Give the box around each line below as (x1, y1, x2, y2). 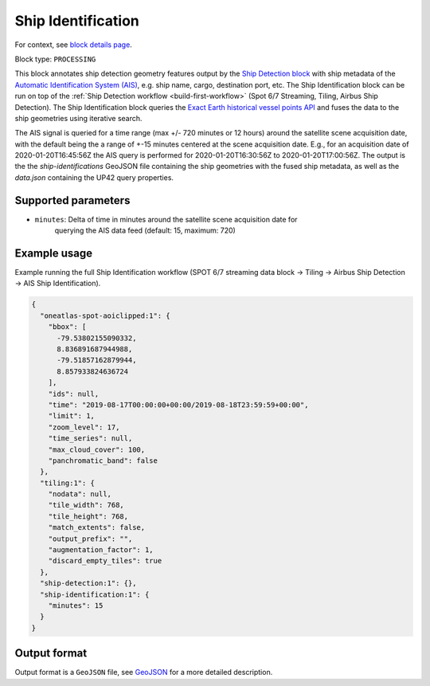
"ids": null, (48, 389, 100, 398)
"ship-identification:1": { (40, 590, 150, 599)
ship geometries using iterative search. (14, 113, 143, 123)
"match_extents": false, (48, 523, 146, 532)
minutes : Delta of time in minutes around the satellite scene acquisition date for (34, 214, 298, 224)
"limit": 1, (48, 411, 96, 421)
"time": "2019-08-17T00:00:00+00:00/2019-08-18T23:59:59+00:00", (48, 400, 309, 410)
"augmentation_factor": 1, (48, 546, 154, 555)
